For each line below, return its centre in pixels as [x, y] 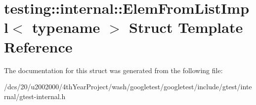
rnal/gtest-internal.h [35, 96]
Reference [38, 46]
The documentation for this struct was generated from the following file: [113, 70]
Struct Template [186, 27]
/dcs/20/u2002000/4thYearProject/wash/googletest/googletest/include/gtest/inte [128, 87]
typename [66, 27]
